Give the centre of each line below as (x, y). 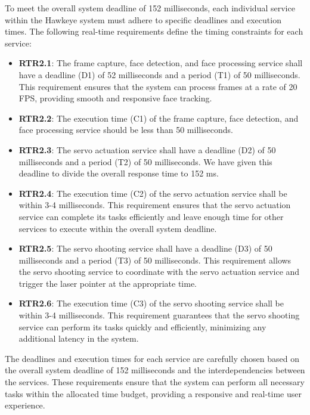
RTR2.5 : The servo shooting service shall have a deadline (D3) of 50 (145, 248)
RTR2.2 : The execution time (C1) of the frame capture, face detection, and (159, 118)
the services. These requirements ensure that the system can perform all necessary (155, 382)
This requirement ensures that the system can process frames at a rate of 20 (158, 86)
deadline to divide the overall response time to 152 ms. (119, 173)
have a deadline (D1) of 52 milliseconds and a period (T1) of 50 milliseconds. (159, 74)
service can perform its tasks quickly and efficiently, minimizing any (142, 326)
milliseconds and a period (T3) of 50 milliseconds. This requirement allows (155, 260)
